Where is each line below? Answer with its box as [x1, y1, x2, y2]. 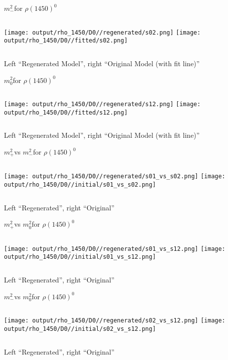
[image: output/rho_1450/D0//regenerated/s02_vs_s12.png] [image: [4, 317, 226, 324]
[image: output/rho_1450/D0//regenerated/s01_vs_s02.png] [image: [4, 173, 226, 180]
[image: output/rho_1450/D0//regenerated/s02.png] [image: [4, 29, 201, 36]
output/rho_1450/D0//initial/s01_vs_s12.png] [4, 253, 156, 261]
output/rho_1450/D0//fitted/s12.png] [4, 109, 128, 116]
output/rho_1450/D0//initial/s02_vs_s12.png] [4, 325, 156, 332]
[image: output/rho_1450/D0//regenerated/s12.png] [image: [4, 101, 201, 108]
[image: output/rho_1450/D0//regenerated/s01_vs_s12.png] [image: [4, 245, 226, 252]
